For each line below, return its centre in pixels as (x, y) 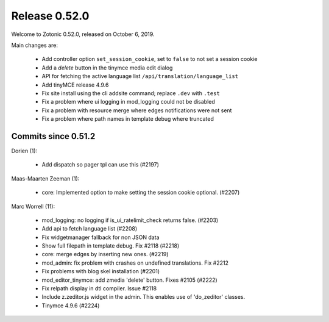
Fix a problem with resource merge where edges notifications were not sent (137, 110)
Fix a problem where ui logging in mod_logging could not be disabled (129, 102)
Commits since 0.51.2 (53, 136)
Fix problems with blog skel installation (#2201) (101, 271)
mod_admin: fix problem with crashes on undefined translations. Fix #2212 (135, 263)
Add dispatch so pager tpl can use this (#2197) (101, 165)
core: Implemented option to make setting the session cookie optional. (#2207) (141, 193)
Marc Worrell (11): (33, 206)
